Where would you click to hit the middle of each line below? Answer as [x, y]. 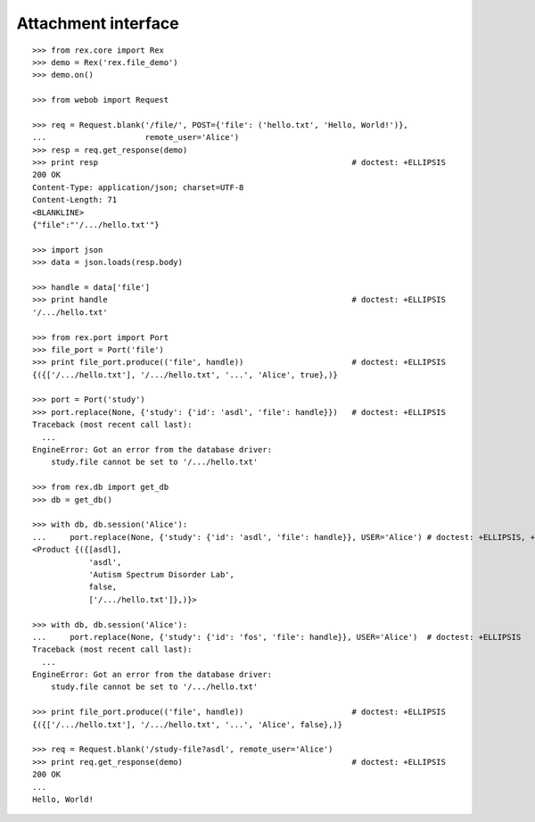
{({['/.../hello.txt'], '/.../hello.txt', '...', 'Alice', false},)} [188, 724]
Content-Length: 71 [75, 200]
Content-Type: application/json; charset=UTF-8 [138, 187]
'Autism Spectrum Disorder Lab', [162, 574]
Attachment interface [98, 23]
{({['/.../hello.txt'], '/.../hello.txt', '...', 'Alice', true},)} [185, 374]
